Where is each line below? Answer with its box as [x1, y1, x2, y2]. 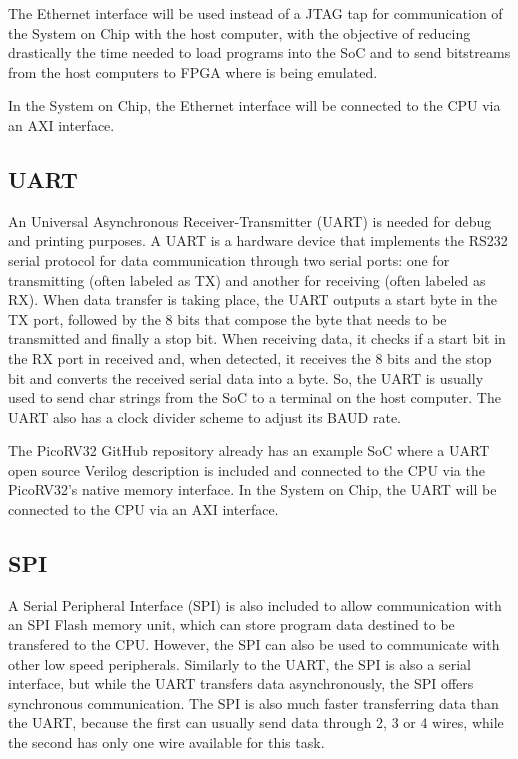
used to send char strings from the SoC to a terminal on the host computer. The [8, 387, 501, 408]
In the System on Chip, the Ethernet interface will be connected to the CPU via [8, 95, 501, 116]
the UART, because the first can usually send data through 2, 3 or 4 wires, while [8, 712, 504, 733]
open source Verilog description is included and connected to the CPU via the [8, 459, 485, 480]
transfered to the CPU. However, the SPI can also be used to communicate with [8, 634, 500, 655]
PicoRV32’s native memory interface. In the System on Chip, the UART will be [8, 479, 497, 500]
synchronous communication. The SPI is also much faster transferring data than [8, 692, 499, 713]
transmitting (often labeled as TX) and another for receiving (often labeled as [8, 269, 486, 290]
